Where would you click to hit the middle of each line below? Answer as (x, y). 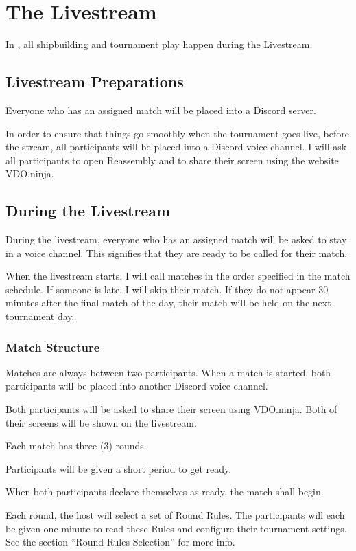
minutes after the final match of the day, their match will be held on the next (168, 303)
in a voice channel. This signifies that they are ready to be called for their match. (177, 252)
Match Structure (53, 347)
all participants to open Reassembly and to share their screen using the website (172, 160)
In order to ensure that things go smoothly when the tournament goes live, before (178, 133)
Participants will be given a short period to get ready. (119, 468)
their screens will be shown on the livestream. (101, 422)
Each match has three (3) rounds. (76, 446)
